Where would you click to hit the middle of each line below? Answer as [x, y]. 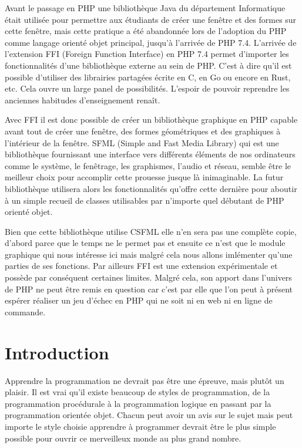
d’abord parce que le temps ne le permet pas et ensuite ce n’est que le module [145, 243]
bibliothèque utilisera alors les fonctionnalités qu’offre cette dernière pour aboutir [151, 188]
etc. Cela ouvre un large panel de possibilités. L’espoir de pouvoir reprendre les [147, 88]
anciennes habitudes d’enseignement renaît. [83, 100]
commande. [25, 311]
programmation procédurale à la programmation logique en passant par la [138, 403]
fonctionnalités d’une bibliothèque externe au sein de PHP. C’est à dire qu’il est [148, 65]
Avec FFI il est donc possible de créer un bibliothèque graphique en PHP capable [151, 119]
